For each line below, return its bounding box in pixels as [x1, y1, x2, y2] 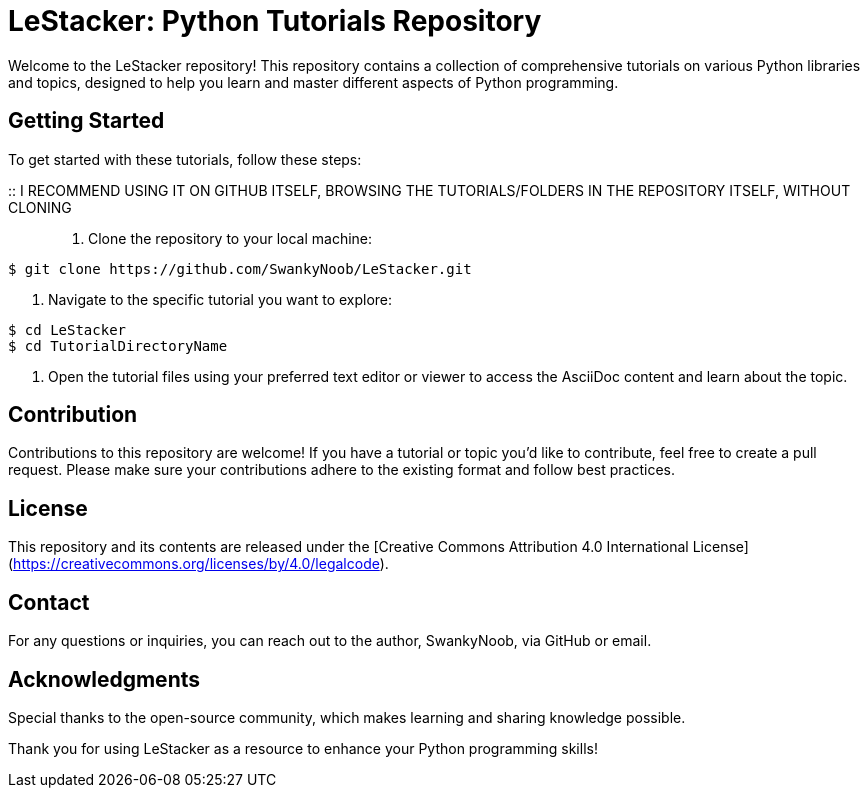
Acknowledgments [8, 666, 201, 692]
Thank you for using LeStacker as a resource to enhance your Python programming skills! [8, 739, 598, 757]
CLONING [8, 198, 72, 216]
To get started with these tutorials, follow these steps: [8, 150, 362, 168]
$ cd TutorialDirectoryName [8, 337, 228, 354]
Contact [8, 589, 90, 615]
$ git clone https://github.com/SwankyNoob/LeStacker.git [8, 260, 472, 277]
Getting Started [8, 108, 165, 134]
